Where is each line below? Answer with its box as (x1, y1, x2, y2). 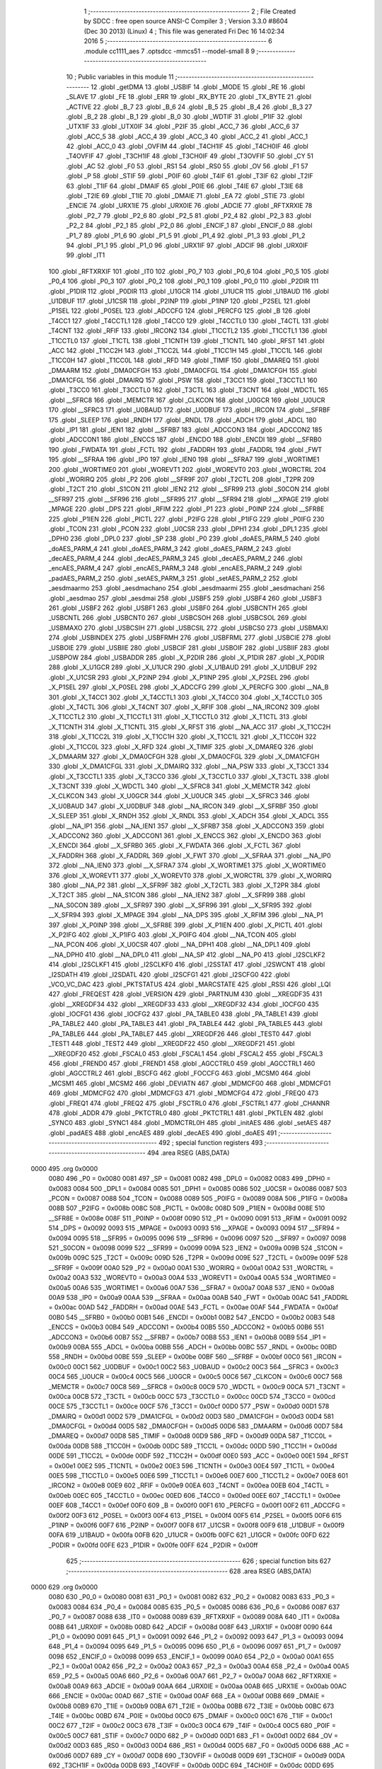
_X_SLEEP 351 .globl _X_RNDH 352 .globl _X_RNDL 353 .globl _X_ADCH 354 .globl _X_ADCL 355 (48, 812, 329, 820)
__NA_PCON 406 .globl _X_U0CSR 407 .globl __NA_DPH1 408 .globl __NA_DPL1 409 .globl (48, 940, 311, 949)
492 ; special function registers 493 (158, 1139, 263, 1147)
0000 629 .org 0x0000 (30, 1582, 98, 1591)
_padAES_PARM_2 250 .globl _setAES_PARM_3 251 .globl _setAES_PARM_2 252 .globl (48, 574, 298, 582)
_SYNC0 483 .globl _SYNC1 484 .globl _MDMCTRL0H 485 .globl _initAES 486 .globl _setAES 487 (48, 1119, 332, 1127)
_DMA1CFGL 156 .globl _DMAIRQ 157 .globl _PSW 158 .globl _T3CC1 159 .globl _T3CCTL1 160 (48, 376, 318, 385)
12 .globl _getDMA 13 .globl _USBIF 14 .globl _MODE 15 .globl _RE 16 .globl (91, 82, 306, 91)
